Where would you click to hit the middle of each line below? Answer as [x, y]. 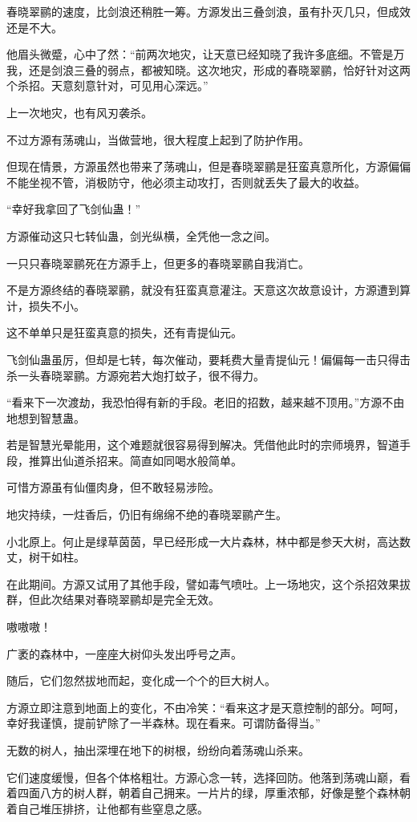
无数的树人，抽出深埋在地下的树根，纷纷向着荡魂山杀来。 [158, 750]
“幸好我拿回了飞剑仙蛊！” [74, 209]
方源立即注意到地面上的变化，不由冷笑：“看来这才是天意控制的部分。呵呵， [206, 707]
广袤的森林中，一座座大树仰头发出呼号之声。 [124, 653]
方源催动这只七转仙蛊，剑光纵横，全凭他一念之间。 [141, 235]
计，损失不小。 [46, 305]
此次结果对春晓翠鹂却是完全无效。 [130, 599]
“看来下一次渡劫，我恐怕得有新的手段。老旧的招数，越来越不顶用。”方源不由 [206, 402]
